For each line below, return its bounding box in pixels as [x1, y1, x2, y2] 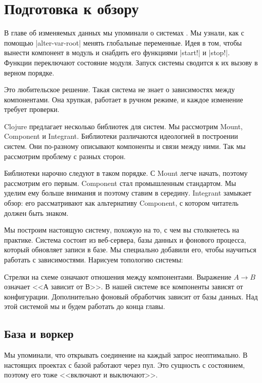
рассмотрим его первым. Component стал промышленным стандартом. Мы [4, 177, 236, 188]
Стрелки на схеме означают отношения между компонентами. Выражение [4, 271, 232, 282]
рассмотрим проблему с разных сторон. [4, 150, 126, 161]
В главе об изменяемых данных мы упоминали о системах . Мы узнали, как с [4, 27, 244, 38]
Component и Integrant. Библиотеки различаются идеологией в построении [4, 131, 238, 141]
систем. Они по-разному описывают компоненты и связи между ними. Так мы [4, 141, 246, 151]
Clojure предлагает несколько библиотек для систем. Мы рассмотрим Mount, [4, 121, 243, 131]
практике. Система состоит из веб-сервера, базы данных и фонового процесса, [4, 234, 246, 245]
